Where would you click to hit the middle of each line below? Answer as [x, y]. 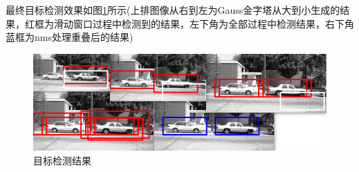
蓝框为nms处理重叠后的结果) [70, 37]
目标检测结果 [62, 160]
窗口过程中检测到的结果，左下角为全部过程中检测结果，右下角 [213, 23]
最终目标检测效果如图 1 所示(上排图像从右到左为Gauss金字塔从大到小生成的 [173, 10]
